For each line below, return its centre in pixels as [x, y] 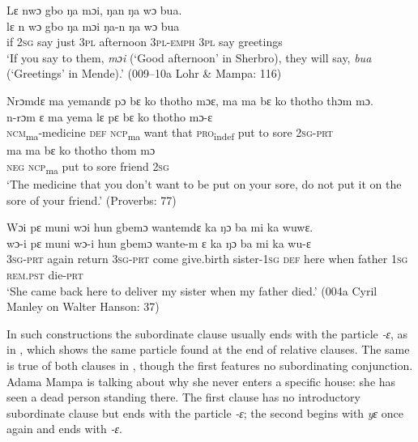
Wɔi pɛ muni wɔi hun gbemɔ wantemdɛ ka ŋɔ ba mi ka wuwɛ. [160, 227]
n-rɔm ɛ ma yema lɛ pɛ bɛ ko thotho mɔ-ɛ [110, 116]
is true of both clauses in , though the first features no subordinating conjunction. [210, 365]
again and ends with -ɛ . [64, 429]
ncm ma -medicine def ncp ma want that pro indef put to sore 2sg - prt [170, 133]
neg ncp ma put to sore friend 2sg [88, 167]
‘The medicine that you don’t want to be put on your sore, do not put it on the [204, 184]
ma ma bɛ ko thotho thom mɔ [81, 150]
